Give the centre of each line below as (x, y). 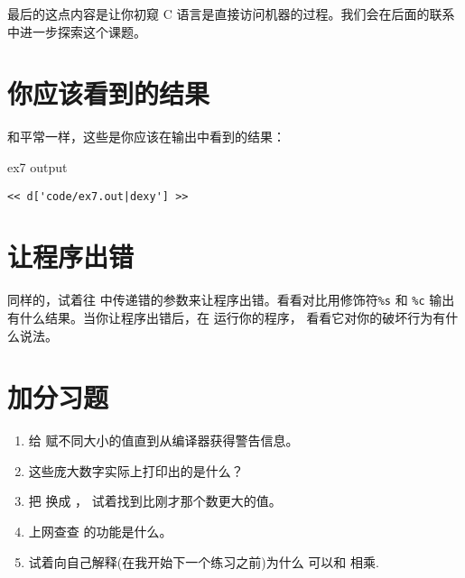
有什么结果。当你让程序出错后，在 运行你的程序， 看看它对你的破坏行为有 (227, 317)
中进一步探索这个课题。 (77, 31)
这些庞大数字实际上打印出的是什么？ (136, 470)
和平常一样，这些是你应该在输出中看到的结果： (146, 137)
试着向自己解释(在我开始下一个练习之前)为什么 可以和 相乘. (204, 561)
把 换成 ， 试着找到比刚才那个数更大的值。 (155, 501)
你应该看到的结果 (109, 93)
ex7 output (37, 166)
